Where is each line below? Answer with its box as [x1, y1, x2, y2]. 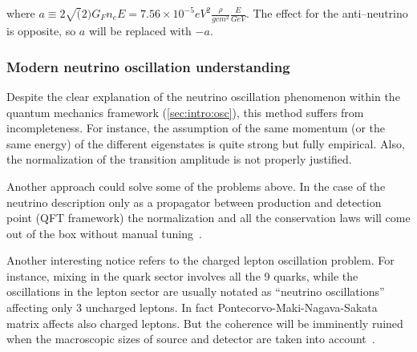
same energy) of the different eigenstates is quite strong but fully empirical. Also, [6, 135, 405, 152]
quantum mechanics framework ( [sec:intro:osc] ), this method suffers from [6, 103, 364, 120]
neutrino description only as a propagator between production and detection [6, 193, 382, 210]
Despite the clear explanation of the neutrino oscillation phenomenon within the [6, 87, 400, 104]
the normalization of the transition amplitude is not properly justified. [6, 151, 352, 168]
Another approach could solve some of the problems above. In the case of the [6, 177, 386, 194]
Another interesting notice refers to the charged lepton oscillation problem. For [6, 252, 395, 269]
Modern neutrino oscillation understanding [6, 56, 290, 76]
